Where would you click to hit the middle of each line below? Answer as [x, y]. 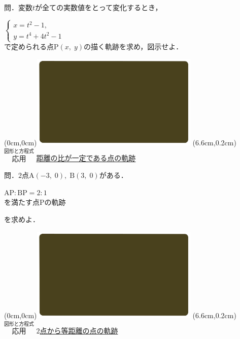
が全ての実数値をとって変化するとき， [99, 7]
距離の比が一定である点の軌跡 [86, 158]
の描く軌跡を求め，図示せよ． [133, 47]
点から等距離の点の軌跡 [79, 331]
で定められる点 [29, 47]
